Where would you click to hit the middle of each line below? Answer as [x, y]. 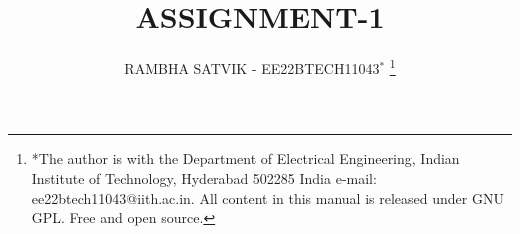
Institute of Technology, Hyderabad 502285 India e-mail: [204, 177]
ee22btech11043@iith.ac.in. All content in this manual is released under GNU [267, 197]
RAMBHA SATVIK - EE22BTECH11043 [252, 67]
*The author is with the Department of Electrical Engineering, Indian [245, 158]
